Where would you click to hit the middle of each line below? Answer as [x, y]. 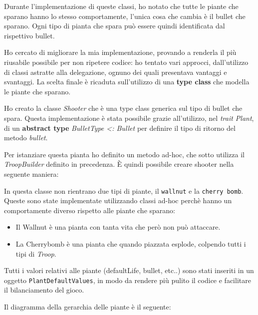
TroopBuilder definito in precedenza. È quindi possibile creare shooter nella [119, 164]
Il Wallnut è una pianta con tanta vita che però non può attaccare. [118, 227]
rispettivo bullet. [29, 35]
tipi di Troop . [36, 253]
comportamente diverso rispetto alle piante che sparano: [90, 210]
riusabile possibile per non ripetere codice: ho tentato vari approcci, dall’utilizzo [126, 62]
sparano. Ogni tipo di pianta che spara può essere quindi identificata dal [115, 26]
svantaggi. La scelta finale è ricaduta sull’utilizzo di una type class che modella [127, 82]
